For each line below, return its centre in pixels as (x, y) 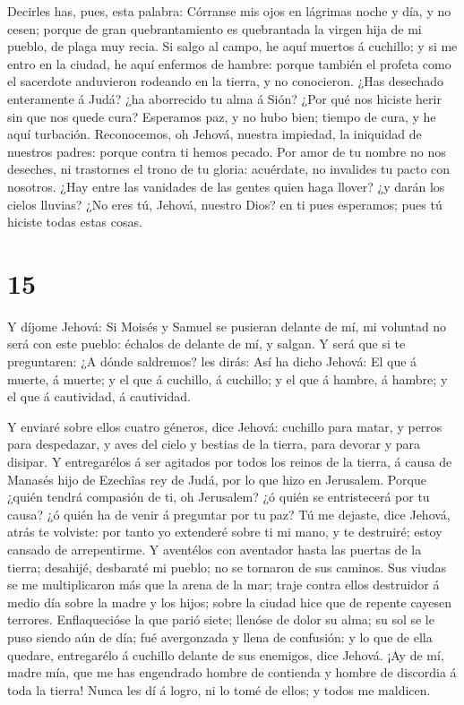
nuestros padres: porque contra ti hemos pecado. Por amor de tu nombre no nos (227, 151)
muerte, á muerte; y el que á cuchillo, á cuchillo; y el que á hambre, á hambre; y (228, 378)
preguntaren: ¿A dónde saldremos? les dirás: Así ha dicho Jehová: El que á (212, 361)
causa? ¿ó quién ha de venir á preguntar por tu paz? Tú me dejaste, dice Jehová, (229, 514)
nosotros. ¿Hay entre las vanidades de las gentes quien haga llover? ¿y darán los (226, 186)
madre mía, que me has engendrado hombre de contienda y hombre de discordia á (232, 672)
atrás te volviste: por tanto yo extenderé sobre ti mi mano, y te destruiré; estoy (225, 532)
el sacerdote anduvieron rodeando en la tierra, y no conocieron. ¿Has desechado (225, 81)
